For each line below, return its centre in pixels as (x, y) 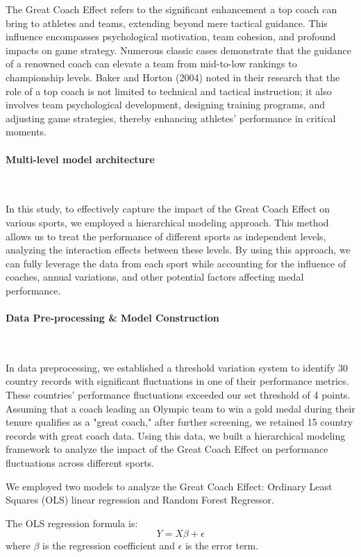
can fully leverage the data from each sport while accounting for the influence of (176, 263)
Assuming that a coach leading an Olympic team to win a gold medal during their (180, 408)
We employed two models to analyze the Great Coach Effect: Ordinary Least (169, 486)
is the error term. (222, 546)
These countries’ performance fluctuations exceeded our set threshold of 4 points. (178, 395)
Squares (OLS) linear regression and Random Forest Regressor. (140, 500)
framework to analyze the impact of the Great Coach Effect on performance (167, 449)
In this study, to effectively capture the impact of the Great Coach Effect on (168, 209)
